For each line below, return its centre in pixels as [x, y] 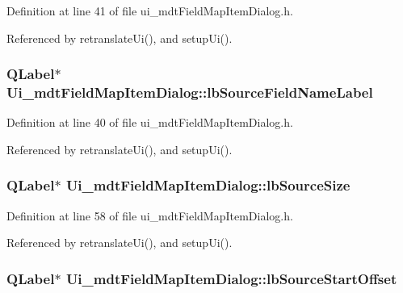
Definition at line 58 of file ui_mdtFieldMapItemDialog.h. [150, 215]
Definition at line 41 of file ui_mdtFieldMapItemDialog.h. [150, 10]
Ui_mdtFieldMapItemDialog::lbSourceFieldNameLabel [190, 92]
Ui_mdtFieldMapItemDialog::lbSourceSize [208, 185]
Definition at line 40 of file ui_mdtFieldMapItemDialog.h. [150, 122]
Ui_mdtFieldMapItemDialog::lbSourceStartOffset [231, 278]
